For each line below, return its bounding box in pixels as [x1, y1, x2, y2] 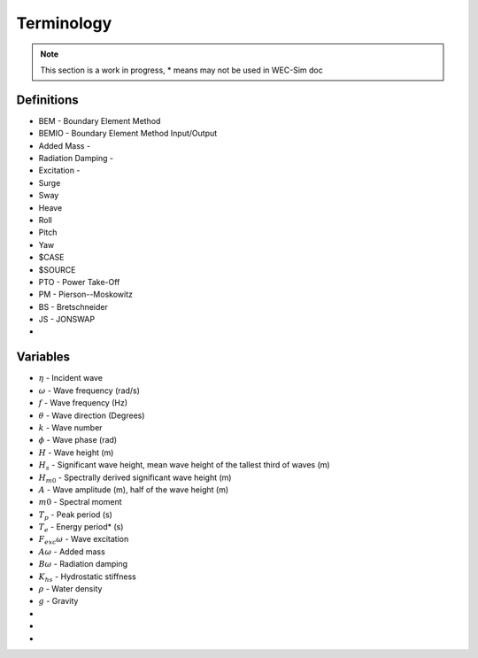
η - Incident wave [38, 373, 104, 383]
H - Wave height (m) [38, 447, 114, 458]
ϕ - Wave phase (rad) [38, 435, 118, 445]
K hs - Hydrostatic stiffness [38, 571, 137, 584]
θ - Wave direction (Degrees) [38, 410, 145, 421]
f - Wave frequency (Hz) [38, 398, 128, 408]
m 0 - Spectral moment [38, 497, 123, 507]
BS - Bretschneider [38, 301, 108, 312]
